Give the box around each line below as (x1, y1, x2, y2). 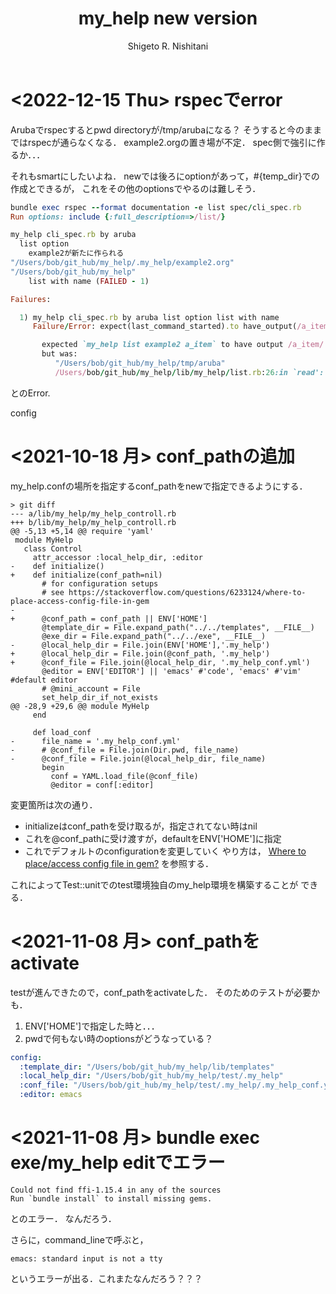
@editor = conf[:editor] (50, 780, 155, 790)
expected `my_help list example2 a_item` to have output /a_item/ (41, 340, 325, 350)
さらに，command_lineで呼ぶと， (10, 1234, 149, 1246)
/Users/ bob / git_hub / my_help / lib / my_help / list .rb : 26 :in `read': (54, 367, 325, 377)
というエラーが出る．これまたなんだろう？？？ (10, 1273, 203, 1284)
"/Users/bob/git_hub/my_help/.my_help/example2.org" (10, 258, 235, 268)
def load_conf (32, 727, 92, 737)
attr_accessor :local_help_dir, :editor (32, 552, 203, 562)
